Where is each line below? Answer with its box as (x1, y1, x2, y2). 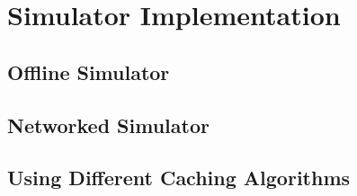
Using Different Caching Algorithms (7, 164, 351, 192)
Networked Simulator (7, 111, 210, 138)
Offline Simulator (7, 58, 170, 85)
